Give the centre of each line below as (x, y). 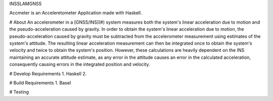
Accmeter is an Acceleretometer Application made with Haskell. (76, 13)
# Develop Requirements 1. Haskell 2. (48, 73)
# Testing (19, 92)
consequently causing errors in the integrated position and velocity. (80, 64)
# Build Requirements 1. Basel (40, 82)
